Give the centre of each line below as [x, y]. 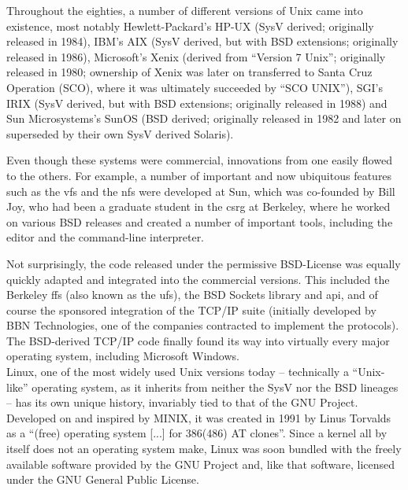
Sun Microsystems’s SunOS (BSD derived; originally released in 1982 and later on [204, 118]
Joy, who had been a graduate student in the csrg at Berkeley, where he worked [198, 206]
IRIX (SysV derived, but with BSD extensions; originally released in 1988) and [197, 103]
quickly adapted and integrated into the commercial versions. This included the [198, 279]
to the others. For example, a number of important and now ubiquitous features [199, 175]
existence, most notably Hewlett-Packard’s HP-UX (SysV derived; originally [190, 26]
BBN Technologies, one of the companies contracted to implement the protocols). [203, 325]
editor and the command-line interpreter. [106, 237]
